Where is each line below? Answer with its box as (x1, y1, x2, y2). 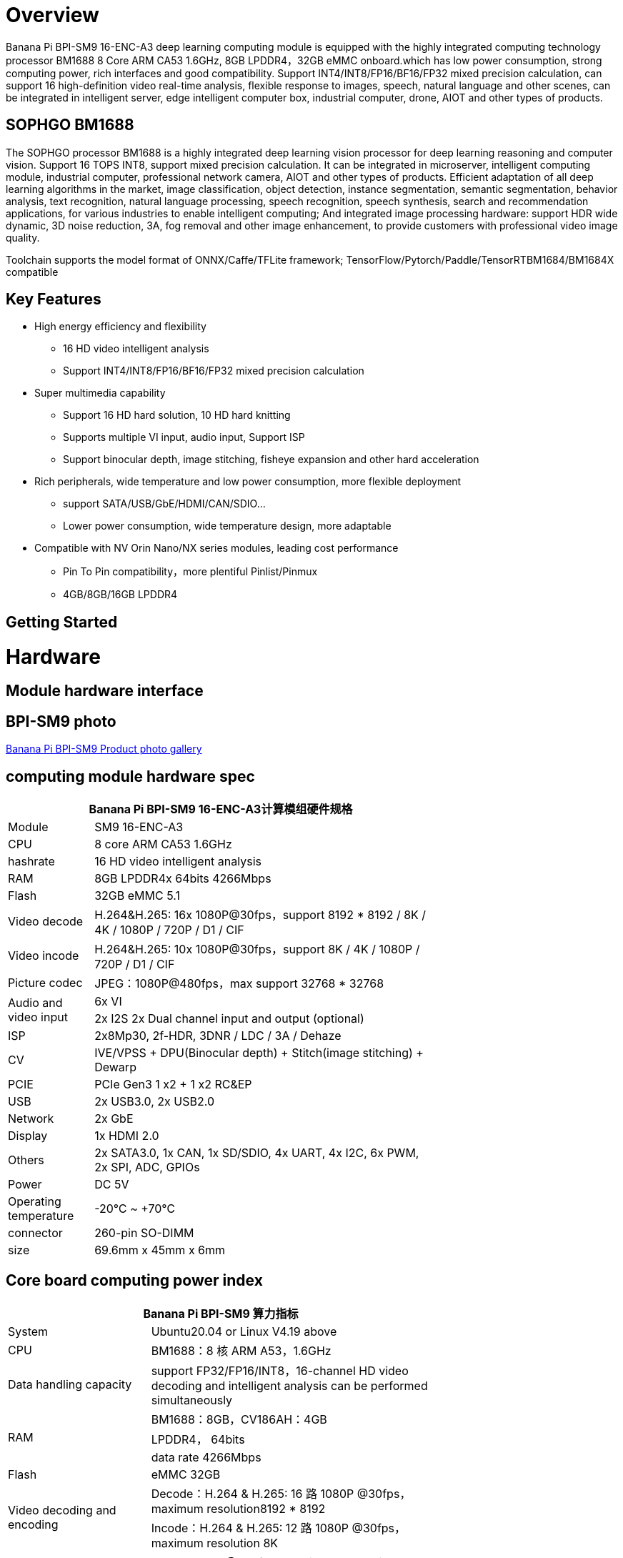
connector (8, 1226, 63, 1241)
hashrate (8, 854, 55, 869)
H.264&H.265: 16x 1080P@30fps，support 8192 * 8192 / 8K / (94, 908, 427, 923)
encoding (8, 1517, 59, 1532)
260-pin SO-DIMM (94, 1226, 194, 1241)
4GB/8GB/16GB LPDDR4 (63, 588, 178, 601)
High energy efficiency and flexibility (34, 320, 206, 333)
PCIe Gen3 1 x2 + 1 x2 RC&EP (94, 1077, 252, 1092)
